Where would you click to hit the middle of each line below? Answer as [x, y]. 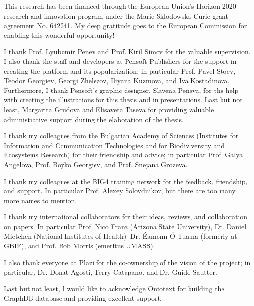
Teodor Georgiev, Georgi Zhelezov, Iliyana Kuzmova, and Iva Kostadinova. [117, 80]
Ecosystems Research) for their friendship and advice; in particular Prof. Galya [124, 155]
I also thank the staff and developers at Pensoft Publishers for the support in [120, 61]
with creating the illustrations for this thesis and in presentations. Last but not [123, 100]
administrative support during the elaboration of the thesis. [94, 119]
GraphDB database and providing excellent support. [83, 298]
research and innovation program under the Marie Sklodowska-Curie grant [116, 15]
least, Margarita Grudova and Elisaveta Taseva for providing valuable [109, 109]
